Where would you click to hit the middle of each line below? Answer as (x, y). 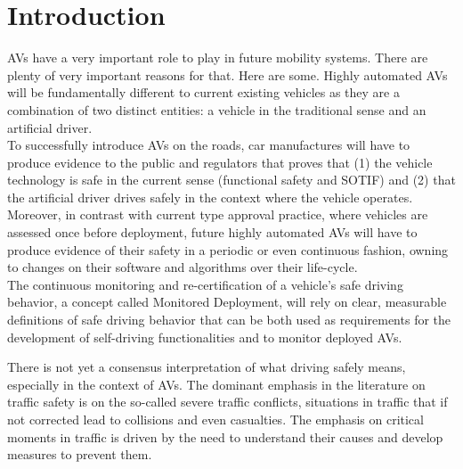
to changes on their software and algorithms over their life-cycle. (183, 267)
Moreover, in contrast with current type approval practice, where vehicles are (218, 214)
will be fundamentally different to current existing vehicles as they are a (203, 92)
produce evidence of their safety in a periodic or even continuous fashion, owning (228, 249)
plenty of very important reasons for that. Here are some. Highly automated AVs (227, 74)
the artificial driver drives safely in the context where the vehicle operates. (210, 197)
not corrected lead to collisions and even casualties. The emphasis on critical (215, 419)
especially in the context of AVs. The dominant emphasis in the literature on (216, 384)
